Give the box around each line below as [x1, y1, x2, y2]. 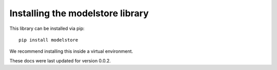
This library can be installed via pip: [9, 25, 85, 31]
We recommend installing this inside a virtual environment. [9, 48, 133, 54]
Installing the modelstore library [9, 8, 149, 19]
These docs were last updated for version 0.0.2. [9, 57, 111, 63]
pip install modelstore [18, 37, 78, 43]
